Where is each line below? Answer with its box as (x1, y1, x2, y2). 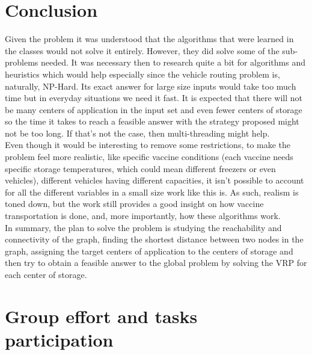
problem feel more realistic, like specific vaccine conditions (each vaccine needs (5, 150, 293, 163)
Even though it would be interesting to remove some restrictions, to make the (5, 138, 291, 151)
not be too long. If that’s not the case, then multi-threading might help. (5, 126, 270, 139)
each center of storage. (5, 268, 87, 280)
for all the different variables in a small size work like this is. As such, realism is (5, 185, 299, 198)
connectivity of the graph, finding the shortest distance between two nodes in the (5, 233, 304, 245)
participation (5, 327, 114, 351)
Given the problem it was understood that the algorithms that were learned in (5, 32, 294, 45)
